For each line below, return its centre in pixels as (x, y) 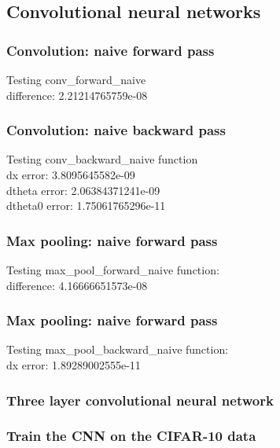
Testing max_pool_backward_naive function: (118, 349)
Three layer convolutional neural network (140, 400)
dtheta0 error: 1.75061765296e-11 (86, 206)
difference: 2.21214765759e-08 (77, 95)
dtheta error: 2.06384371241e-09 (83, 190)
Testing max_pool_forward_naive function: (113, 270)
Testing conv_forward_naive (76, 79)
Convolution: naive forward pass (111, 50)
